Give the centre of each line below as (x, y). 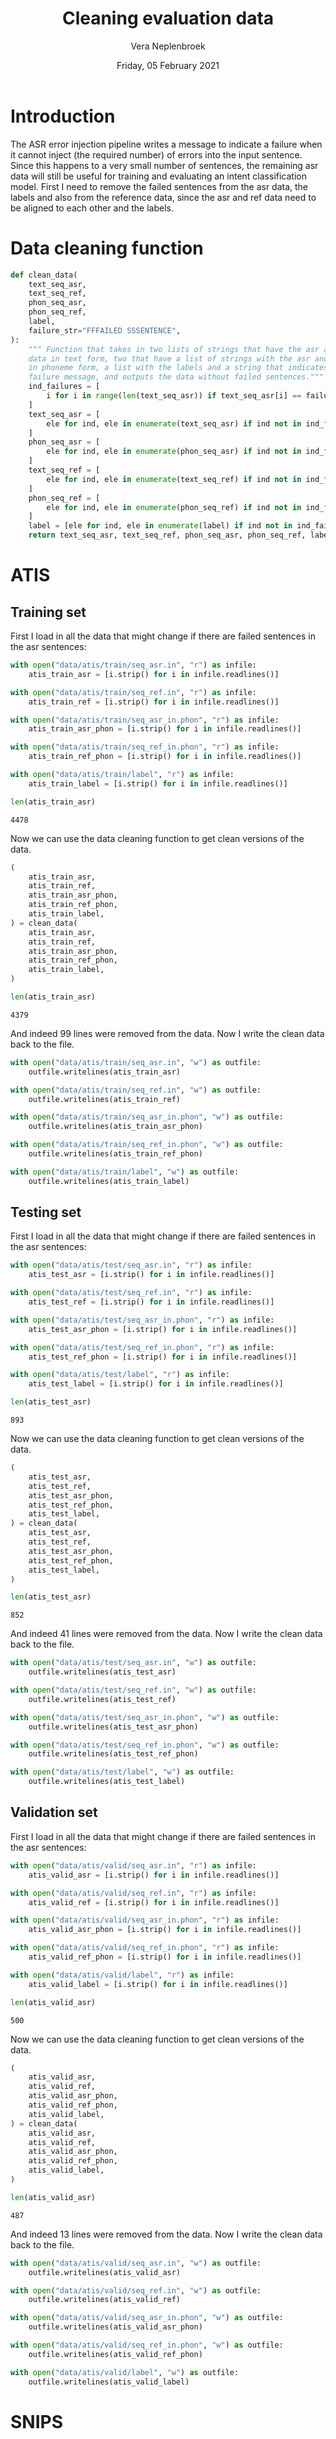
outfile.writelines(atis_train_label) (109, 1181)
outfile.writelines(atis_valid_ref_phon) (115, 2354)
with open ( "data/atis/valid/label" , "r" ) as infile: (122, 1975)
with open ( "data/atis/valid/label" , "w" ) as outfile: (125, 2372)
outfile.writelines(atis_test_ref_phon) (113, 1754)
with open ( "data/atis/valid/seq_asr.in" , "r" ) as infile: (133, 1865)
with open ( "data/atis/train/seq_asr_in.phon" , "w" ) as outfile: (147, 1117)
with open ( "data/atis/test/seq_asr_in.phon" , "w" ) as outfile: (145, 1717)
